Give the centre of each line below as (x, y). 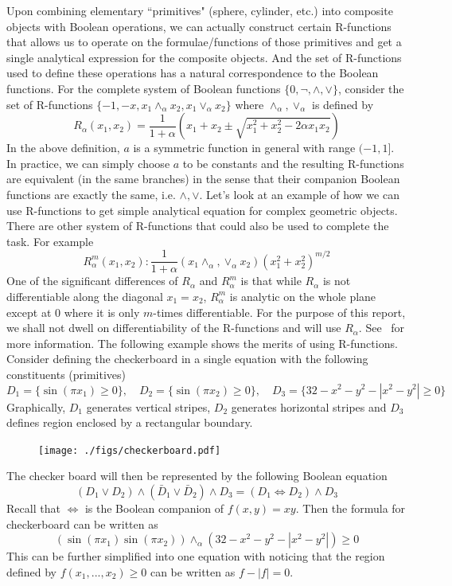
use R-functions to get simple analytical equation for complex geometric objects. (202, 210)
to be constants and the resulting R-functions (293, 163)
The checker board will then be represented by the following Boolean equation (197, 476)
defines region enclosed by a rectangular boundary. (130, 422)
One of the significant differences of (92, 281)
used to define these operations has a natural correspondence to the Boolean (193, 73)
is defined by (343, 104)
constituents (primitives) (66, 374)
